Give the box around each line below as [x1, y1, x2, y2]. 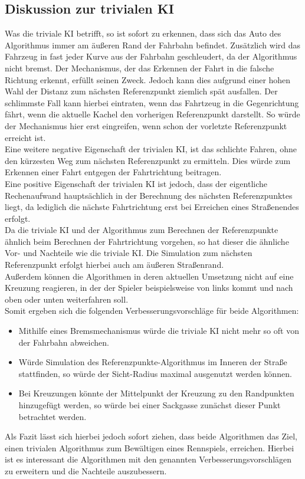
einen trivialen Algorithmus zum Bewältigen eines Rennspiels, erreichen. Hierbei [5, 441, 294, 454]
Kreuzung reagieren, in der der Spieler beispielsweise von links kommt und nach [5, 281, 293, 294]
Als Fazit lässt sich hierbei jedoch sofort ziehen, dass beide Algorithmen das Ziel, [5, 430, 297, 442]
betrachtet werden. [18, 410, 87, 422]
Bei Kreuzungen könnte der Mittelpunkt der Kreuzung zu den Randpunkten [18, 387, 294, 399]
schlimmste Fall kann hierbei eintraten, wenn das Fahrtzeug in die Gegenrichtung [5, 96, 299, 109]
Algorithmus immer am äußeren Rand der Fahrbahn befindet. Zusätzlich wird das [5, 38, 301, 51]
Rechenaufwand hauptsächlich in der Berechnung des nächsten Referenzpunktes [5, 189, 293, 201]
